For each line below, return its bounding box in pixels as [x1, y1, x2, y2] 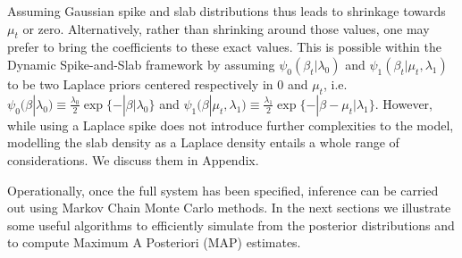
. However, [374, 94, 433, 112]
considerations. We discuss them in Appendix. [7, 150, 259, 169]
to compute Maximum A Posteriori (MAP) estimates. [7, 233, 301, 252]
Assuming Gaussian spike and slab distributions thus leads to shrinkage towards [7, 2, 446, 20]
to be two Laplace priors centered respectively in [7, 74, 273, 93]
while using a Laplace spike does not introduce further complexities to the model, [7, 115, 454, 134]
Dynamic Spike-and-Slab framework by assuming [7, 54, 275, 73]
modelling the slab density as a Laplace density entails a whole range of [7, 133, 399, 152]
